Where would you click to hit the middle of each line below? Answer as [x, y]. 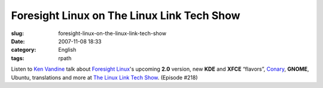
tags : [18, 58]
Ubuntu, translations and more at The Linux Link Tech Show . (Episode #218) [104, 77]
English [67, 50]
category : [24, 50]
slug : [17, 33]
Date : [18, 41]
